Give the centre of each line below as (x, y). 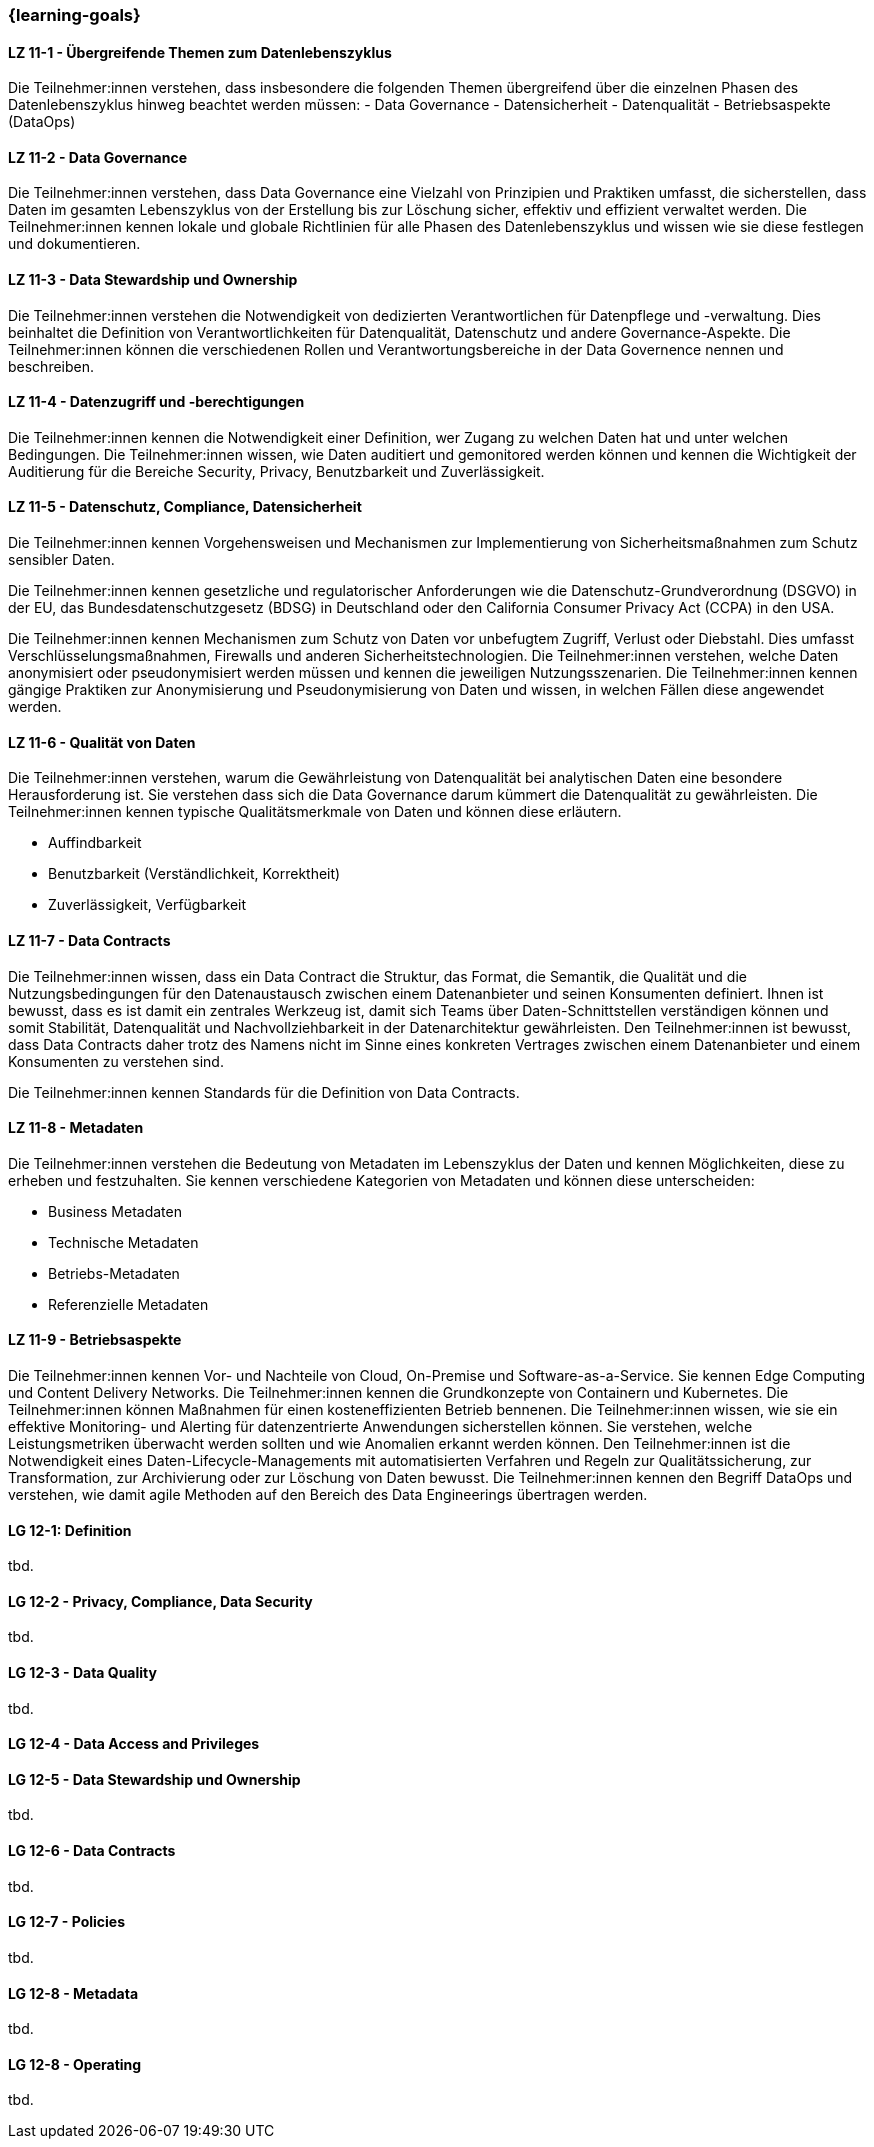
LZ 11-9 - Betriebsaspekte (95, 1340)
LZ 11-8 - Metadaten (76, 1128)
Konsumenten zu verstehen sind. (116, 1061)
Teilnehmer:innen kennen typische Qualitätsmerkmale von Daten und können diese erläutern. (315, 812)
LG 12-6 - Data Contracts (92, 1851)
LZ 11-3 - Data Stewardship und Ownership (153, 280)
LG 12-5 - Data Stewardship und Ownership (154, 1779)
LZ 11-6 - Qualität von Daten (102, 742)
